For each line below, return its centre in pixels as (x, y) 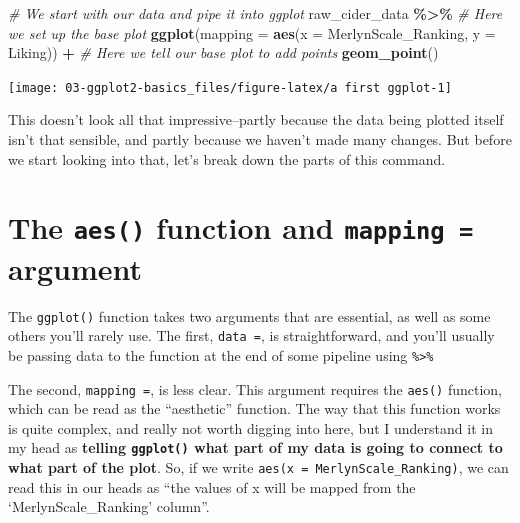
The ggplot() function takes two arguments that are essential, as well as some (249, 315)
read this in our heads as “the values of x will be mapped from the (212, 486)
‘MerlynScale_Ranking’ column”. (109, 506)
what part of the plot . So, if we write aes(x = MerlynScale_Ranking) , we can (258, 467)
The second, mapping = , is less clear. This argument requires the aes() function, (255, 388)
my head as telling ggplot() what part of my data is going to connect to (255, 447)
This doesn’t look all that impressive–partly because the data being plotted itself (256, 119)
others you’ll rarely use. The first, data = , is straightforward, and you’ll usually (251, 335)
